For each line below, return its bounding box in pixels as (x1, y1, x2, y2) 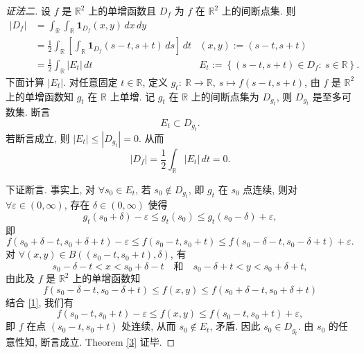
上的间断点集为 (191, 89, 259, 103)
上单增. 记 (110, 89, 155, 103)
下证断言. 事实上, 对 (6, 182, 96, 196)
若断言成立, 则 (6, 131, 70, 145)
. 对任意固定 (63, 74, 118, 89)
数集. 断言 (6, 105, 51, 118)
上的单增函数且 (88, 3, 157, 17)
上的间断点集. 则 (221, 3, 296, 17)
